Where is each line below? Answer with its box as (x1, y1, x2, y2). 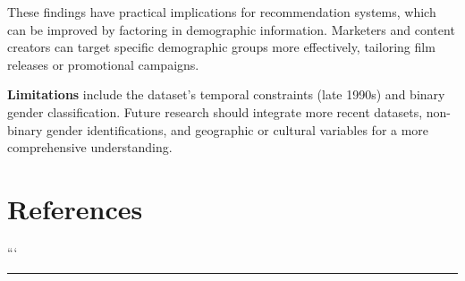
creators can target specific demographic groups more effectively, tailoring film (7, 38, 435, 56)
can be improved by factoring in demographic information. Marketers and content (7, 20, 455, 38)
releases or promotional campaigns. (7, 55, 199, 73)
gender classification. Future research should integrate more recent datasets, (7, 102, 423, 121)
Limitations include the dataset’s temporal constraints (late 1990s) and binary (7, 85, 445, 104)
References (7, 190, 143, 226)
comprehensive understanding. (7, 138, 173, 157)
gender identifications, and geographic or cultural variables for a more (46, 120, 429, 139)
